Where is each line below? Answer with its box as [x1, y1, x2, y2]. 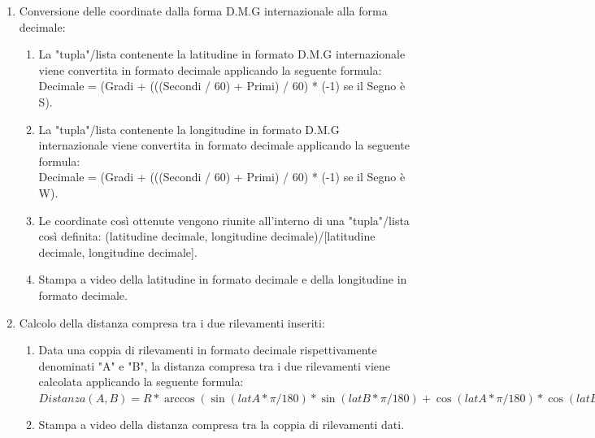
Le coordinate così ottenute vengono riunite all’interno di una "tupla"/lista [38, 211, 410, 228]
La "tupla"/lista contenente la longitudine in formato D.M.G [38, 120, 340, 137]
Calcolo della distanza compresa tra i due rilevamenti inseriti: [19, 314, 325, 331]
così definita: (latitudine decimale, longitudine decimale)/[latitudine [38, 228, 376, 245]
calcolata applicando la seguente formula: [38, 373, 244, 390]
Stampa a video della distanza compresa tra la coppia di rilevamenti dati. [38, 416, 405, 433]
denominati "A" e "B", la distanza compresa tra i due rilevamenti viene [38, 357, 391, 374]
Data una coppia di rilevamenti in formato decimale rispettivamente [38, 341, 377, 358]
